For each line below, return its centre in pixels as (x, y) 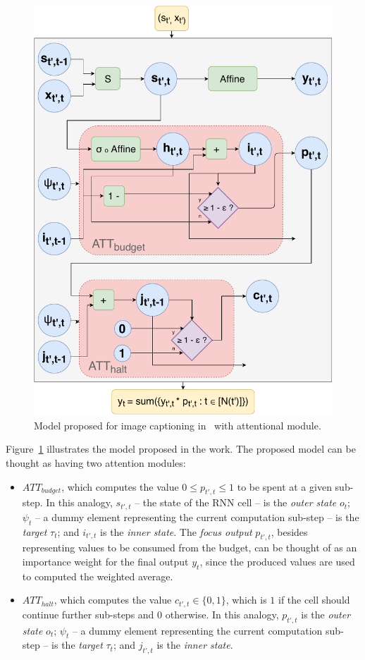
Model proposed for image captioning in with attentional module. (178, 425)
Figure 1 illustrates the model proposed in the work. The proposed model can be (181, 449)
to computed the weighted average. (98, 576)
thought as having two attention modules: (96, 463)
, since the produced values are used (277, 562)
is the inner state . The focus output (176, 531)
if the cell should (314, 600)
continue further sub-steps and (88, 614)
